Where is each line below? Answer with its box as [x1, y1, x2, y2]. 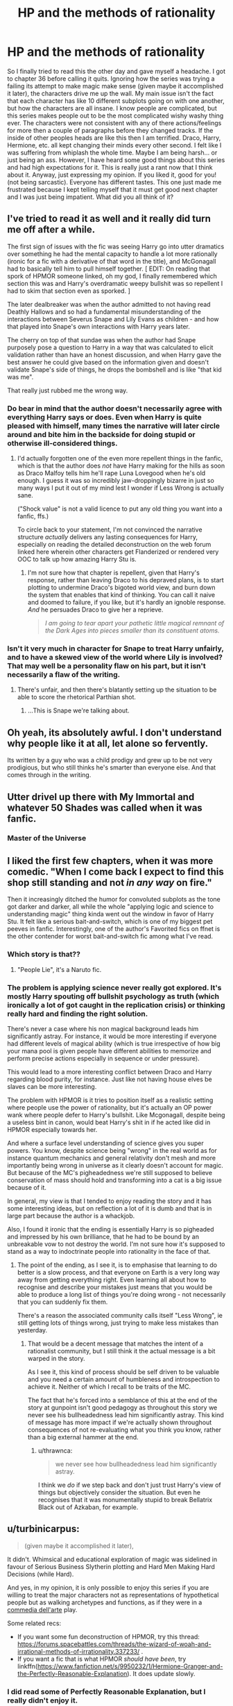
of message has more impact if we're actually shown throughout [27, 1418, 212, 1426]
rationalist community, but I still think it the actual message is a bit [27, 1346, 216, 1355]
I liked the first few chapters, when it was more [7, 854, 214, 867]
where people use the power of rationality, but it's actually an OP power [7, 1103, 212, 1111]
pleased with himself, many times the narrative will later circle [7, 421, 221, 431]
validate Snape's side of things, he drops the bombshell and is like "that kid [7, 365, 222, 374]
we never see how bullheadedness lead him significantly [55, 1460, 217, 1468]
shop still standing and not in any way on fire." [7, 877, 213, 888]
